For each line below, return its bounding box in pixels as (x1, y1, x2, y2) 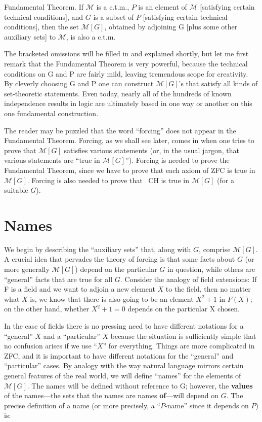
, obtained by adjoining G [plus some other (104, 21, 238, 32)
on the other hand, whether (4, 303, 90, 314)
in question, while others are (167, 264, 255, 274)
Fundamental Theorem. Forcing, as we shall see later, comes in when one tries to (4, 135, 254, 146)
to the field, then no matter (165, 284, 251, 294)
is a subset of (93, 11, 134, 22)
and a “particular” (43, 330, 100, 341)
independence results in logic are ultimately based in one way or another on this (4, 98, 252, 109)
